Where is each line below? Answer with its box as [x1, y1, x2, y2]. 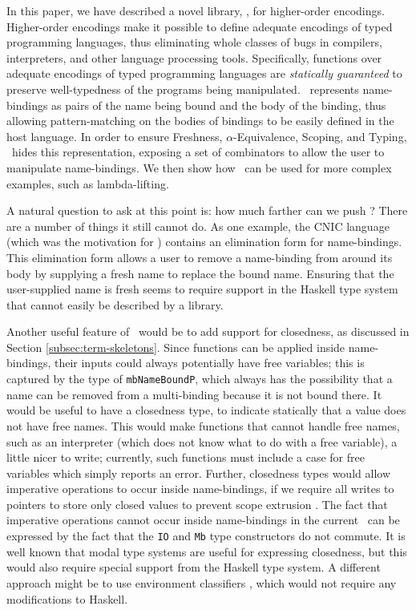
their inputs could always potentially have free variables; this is [54, 354, 365, 371]
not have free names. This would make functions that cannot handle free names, [6, 417, 400, 434]
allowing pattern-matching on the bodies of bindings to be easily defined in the [6, 112, 394, 129]
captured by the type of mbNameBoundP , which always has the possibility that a [6, 370, 393, 387]
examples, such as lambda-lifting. [6, 175, 169, 192]
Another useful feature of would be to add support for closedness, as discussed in [6, 323, 410, 340]
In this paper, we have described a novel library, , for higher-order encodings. [6, 2, 385, 18]
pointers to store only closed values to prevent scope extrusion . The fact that [6, 495, 388, 512]
